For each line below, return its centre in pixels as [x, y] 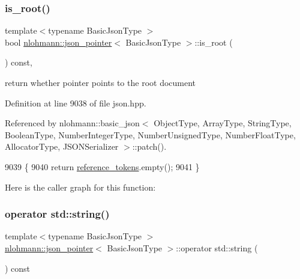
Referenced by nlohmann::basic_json [72, 123]
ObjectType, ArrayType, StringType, [223, 123]
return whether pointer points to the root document [100, 82]
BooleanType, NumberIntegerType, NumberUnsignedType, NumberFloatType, [150, 134]
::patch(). [149, 146]
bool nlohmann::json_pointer [58, 42]
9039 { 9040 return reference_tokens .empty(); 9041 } [102, 166]
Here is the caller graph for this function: [80, 187]
